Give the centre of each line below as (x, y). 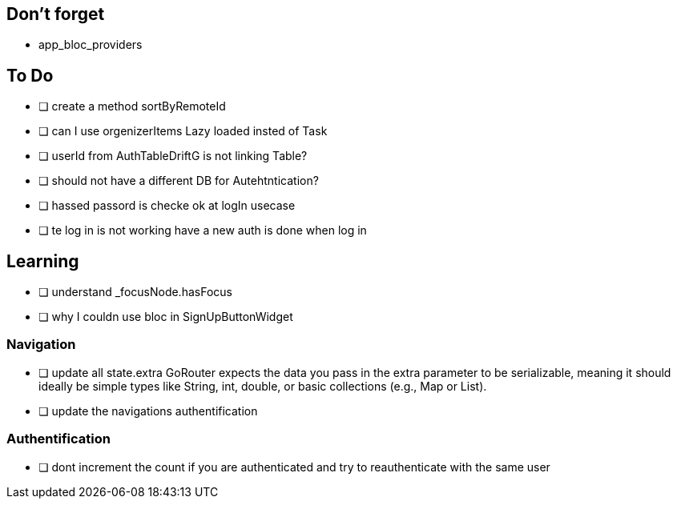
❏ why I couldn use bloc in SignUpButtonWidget (166, 317)
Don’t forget (56, 14)
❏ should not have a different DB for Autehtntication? (179, 181)
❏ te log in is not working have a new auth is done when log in (203, 230)
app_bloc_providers (91, 45)
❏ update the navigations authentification (148, 411)
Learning (43, 261)
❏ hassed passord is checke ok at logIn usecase (167, 206)
